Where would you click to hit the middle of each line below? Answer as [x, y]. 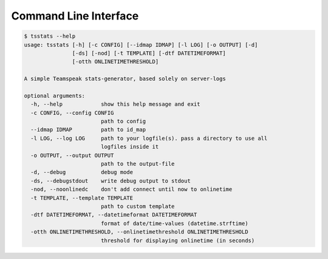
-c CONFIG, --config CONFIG [72, 113]
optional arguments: [54, 95]
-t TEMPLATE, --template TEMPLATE [82, 198]
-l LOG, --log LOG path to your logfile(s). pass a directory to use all [149, 138]
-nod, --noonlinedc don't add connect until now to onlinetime [132, 189]
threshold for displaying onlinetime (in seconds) [178, 240]
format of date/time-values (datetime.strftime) [174, 223]
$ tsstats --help [50, 36]
